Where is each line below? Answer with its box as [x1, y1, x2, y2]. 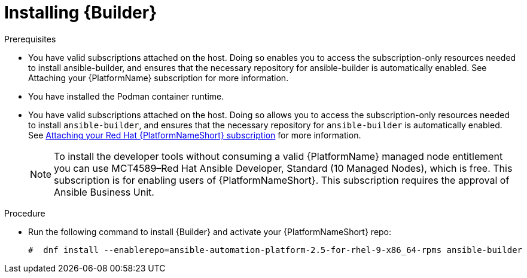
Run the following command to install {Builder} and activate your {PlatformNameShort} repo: [28, 226, 392, 237]
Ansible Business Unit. [54, 186, 154, 198]
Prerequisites [4, 33, 56, 44]
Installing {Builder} [4, 2, 157, 23]
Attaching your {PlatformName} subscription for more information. [28, 72, 289, 83]
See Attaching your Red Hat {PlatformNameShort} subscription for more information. [28, 129, 361, 140]
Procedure [4, 208, 45, 218]
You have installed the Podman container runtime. [28, 91, 224, 101]
